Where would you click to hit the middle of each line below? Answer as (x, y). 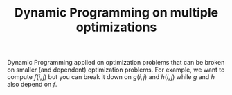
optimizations (116, 27)
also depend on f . (32, 85)
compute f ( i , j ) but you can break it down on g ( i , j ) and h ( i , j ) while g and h (111, 77)
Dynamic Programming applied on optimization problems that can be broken (116, 63)
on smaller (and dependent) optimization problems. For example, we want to (116, 70)
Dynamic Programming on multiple (116, 13)
